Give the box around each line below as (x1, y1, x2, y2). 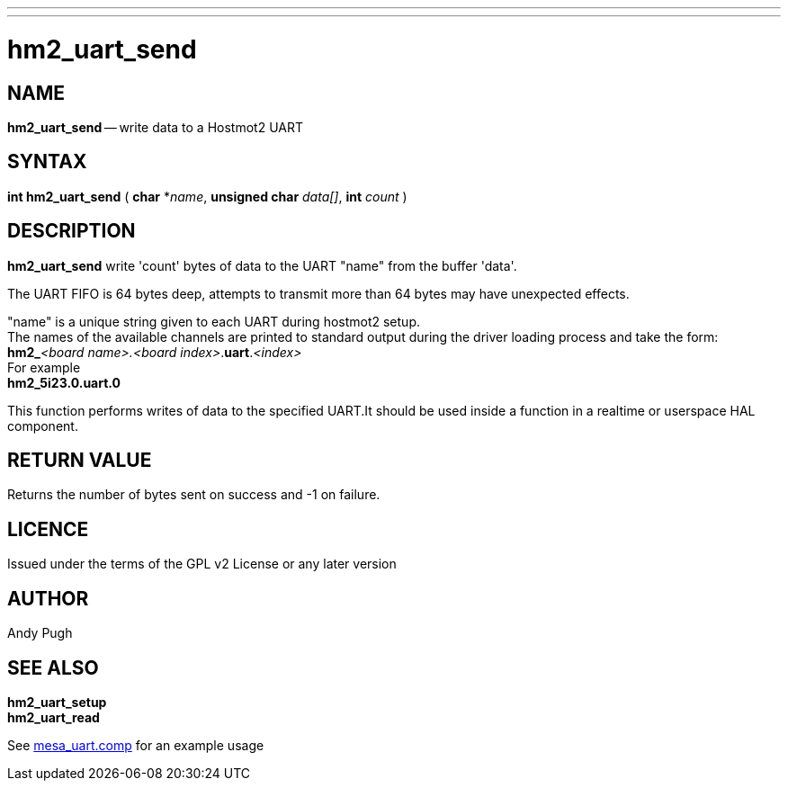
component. (7, 417, 78, 434)
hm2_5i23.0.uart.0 (7, 374, 121, 390)
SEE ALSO (7, 656, 99, 679)
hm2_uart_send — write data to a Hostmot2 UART (7, 119, 303, 135)
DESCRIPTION (7, 219, 136, 243)
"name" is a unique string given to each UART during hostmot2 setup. (7, 313, 420, 329)
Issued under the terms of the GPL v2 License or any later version (7, 556, 397, 572)
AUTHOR (7, 587, 89, 610)
